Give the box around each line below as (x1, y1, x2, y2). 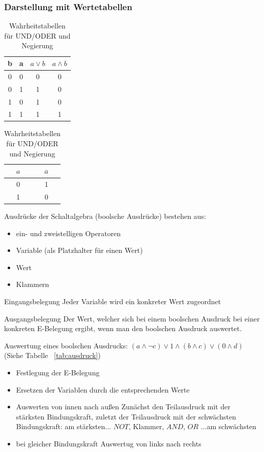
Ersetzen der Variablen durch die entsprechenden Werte (16, 384, 190, 395)
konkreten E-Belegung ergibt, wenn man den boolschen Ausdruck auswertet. (4, 323, 242, 334)
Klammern (16, 279, 49, 289)
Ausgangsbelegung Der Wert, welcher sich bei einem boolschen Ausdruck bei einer (4, 313, 260, 324)
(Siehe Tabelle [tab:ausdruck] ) (4, 350, 101, 361)
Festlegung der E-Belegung (16, 367, 100, 377)
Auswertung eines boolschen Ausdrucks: (4, 340, 128, 350)
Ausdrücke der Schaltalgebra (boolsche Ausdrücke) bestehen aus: (4, 211, 206, 221)
